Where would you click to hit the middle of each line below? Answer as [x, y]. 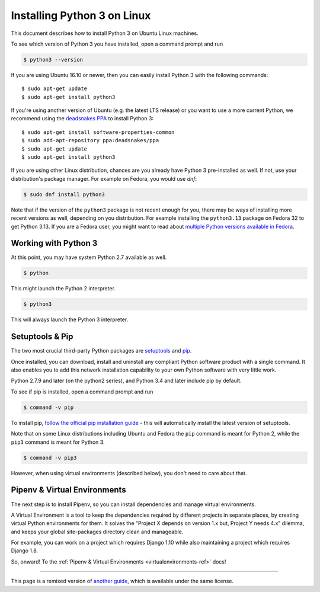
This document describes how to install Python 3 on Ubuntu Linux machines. [105, 33]
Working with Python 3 [54, 243]
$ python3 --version [53, 60]
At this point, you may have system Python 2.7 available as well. [89, 257]
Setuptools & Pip [42, 337]
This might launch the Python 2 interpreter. [63, 289]
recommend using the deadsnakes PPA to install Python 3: [82, 119]
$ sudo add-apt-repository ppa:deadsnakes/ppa [90, 140]
